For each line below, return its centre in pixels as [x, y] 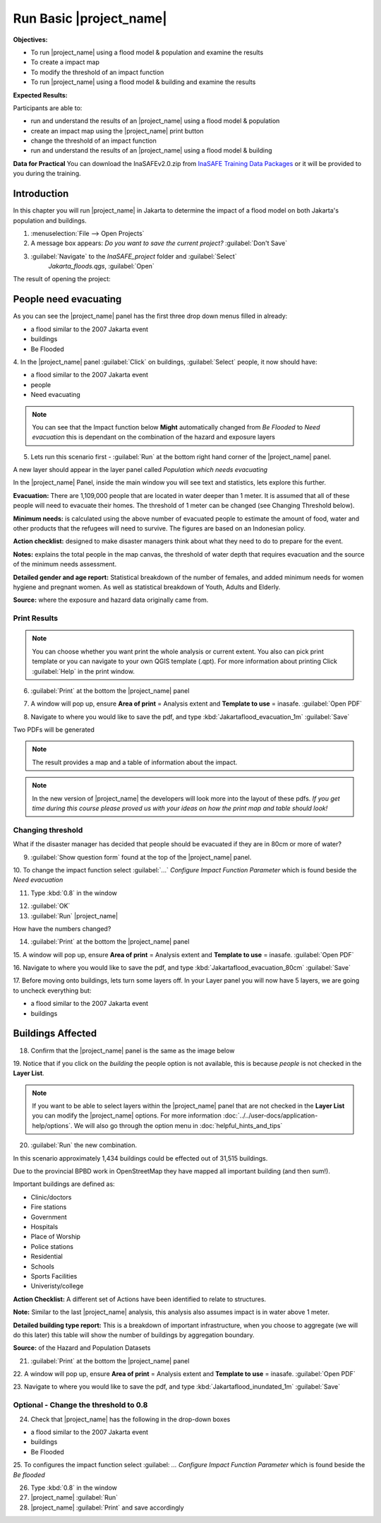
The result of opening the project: [62, 279]
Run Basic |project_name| [90, 18]
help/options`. [52, 1125]
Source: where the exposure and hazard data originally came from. [111, 600]
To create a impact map [65, 62]
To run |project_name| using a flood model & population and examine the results [147, 52]
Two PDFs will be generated [54, 730]
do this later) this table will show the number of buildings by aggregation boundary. [134, 1334]
